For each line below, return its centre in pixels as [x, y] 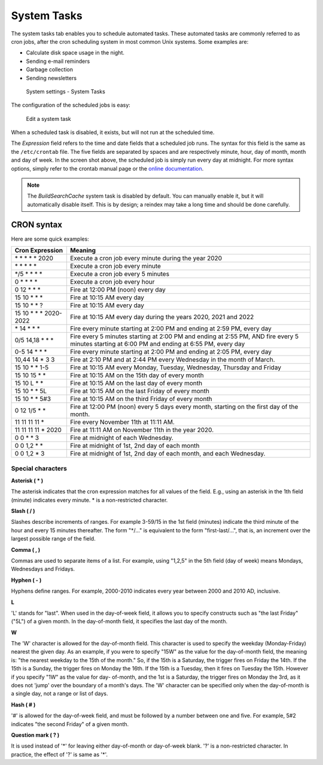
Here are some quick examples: [50, 239]
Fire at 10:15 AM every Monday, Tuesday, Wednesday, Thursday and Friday [175, 368]
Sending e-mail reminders [58, 61]
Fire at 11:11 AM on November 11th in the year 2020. [142, 430]
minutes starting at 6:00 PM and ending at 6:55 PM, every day [157, 344]
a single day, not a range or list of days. [60, 694]
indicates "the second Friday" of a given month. [70, 724]
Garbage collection [50, 69]
